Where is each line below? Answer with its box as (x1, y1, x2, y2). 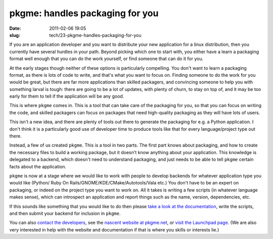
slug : (9, 32, 20, 38)
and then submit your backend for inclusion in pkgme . (9, 210, 121, 216)
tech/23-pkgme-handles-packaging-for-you (49, 32, 142, 38)
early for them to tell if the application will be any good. (9, 93, 124, 100)
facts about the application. (9, 163, 67, 169)
